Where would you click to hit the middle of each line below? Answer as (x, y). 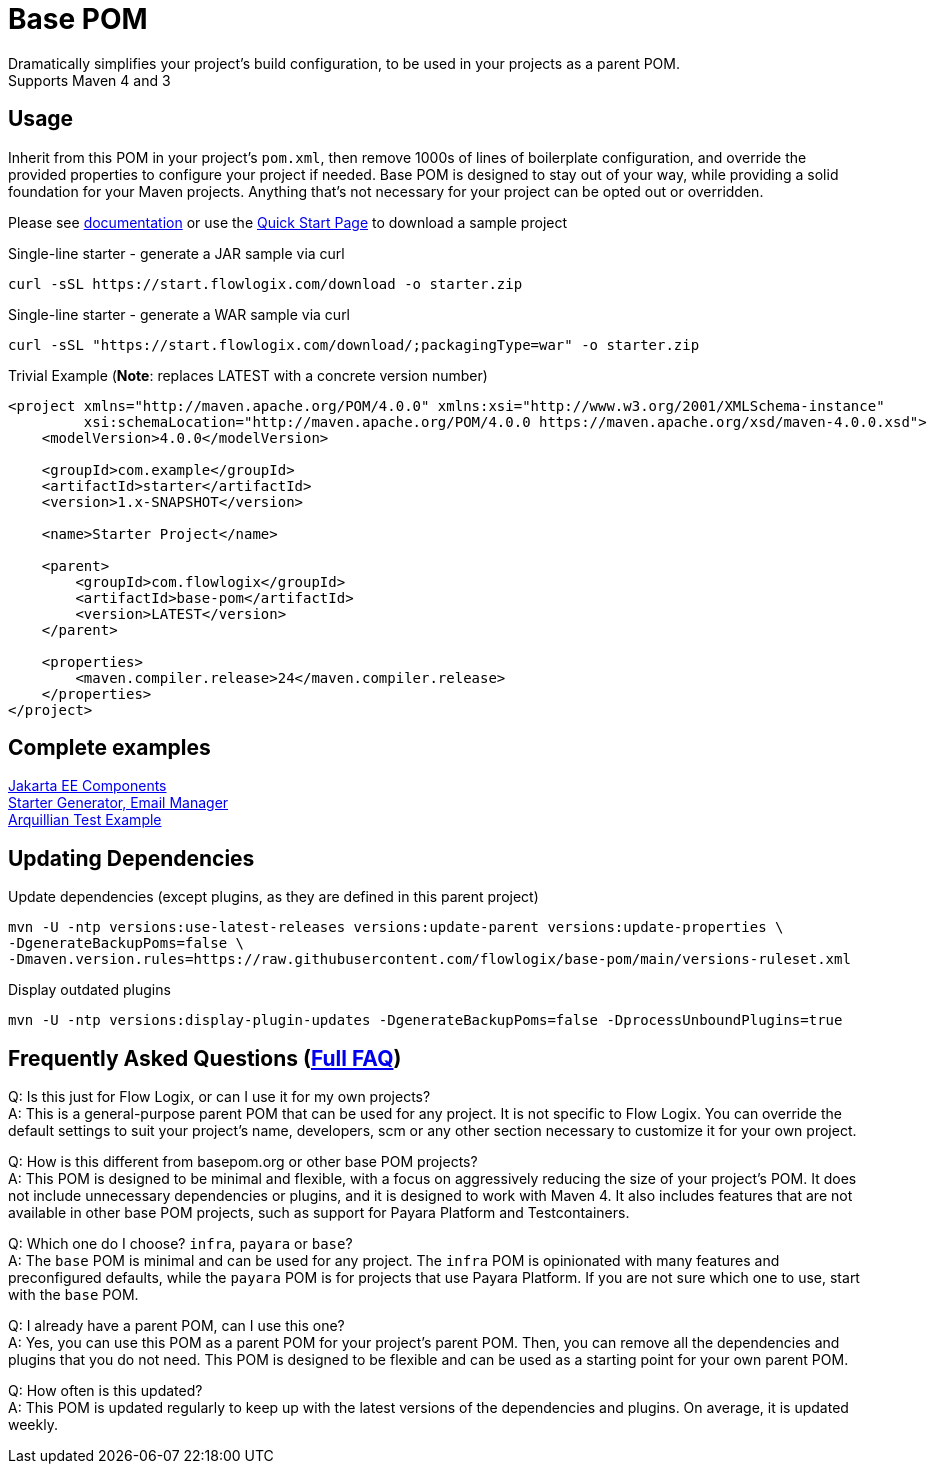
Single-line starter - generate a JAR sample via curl (176, 253)
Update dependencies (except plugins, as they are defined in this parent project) (273, 897)
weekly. (33, 1425)
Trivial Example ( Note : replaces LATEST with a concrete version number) (248, 375)
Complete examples (109, 748)
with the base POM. (73, 1295)
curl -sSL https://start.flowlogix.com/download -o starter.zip (265, 283)
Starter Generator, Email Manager (118, 803)
